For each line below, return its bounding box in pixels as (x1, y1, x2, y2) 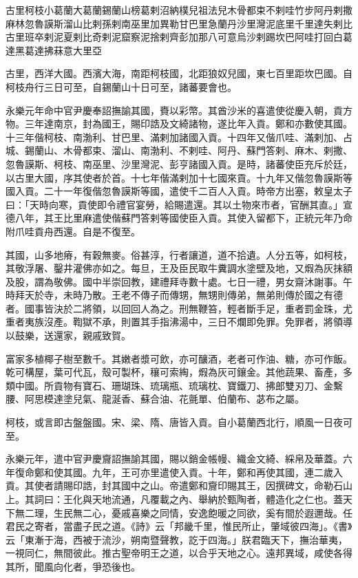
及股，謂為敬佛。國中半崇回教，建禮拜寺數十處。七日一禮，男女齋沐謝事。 (6, 274, 343, 288)
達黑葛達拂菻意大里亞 (6, 43, 102, 57)
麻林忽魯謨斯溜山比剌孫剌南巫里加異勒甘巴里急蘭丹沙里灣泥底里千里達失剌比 (6, 16, 352, 30)
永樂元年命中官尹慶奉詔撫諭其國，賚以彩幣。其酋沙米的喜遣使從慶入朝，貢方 (6, 103, 352, 117)
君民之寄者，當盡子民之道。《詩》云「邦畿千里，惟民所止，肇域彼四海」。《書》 (6, 519, 352, 533)
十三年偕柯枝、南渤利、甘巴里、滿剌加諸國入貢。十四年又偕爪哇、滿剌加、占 (6, 129, 352, 144)
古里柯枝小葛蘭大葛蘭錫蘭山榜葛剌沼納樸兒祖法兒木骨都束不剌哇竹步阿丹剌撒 (6, 3, 352, 17)
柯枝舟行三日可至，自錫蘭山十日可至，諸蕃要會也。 (6, 79, 237, 94)
